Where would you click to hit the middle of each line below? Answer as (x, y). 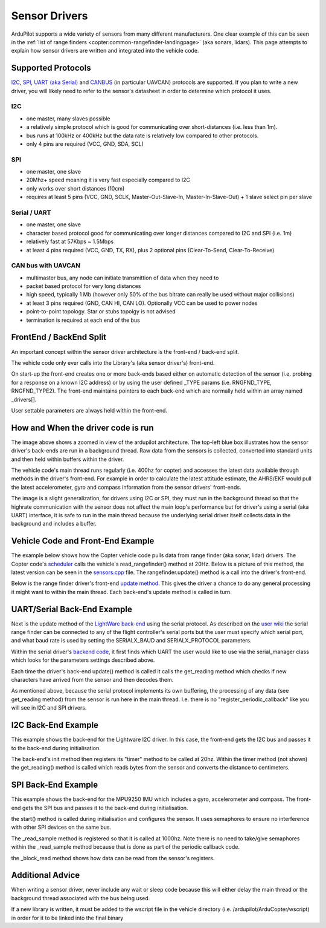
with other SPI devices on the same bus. (61, 827)
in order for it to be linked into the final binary (67, 918)
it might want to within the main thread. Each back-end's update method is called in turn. (121, 592)
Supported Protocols (51, 68)
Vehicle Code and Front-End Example (83, 541)
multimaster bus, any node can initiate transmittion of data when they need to (123, 278)
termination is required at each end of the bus (83, 320)
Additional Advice (46, 875)
